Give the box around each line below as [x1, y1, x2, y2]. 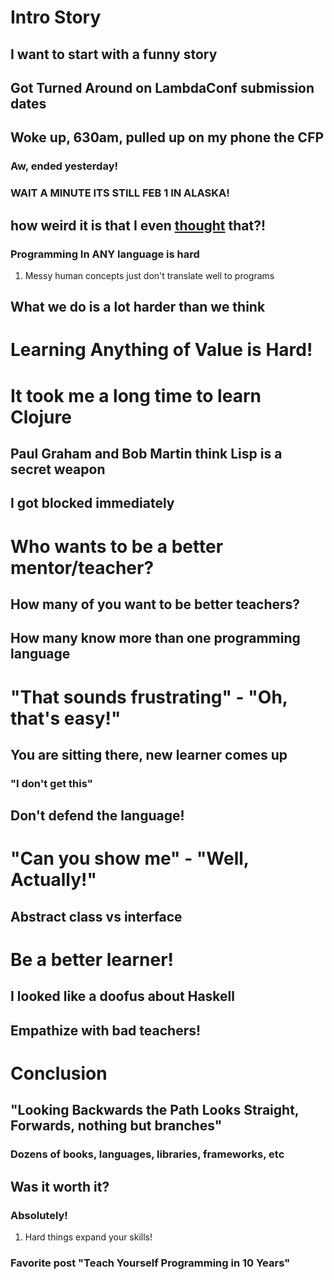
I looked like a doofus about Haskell [10, 988, 235, 1005]
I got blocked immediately [10, 495, 175, 512]
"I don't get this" [10, 776, 93, 790]
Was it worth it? [10, 1178, 110, 1195]
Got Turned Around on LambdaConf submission [10, 79, 315, 96]
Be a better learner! [10, 949, 175, 971]
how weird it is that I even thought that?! [10, 217, 267, 234]
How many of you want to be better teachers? [10, 596, 301, 613]
